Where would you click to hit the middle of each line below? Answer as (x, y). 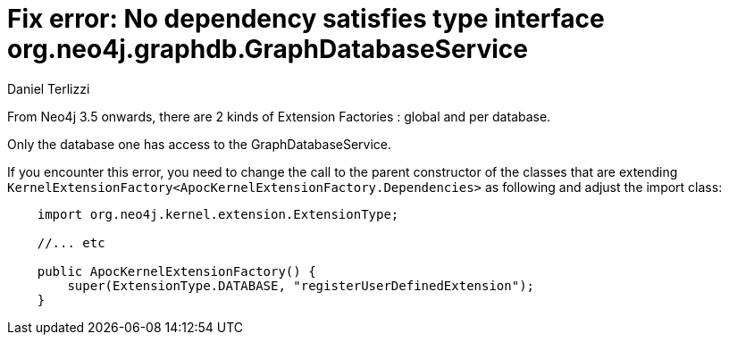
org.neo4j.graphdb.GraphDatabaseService (268, 49)
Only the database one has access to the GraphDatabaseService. (200, 144)
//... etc (71, 242)
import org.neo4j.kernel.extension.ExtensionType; (218, 214)
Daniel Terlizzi (49, 88)
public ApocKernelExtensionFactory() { (176, 271)
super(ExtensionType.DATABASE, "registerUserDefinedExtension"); (301, 285)
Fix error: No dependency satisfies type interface (306, 19)
